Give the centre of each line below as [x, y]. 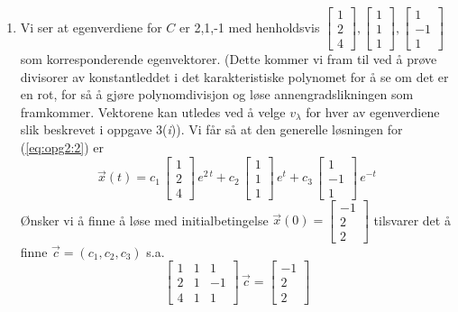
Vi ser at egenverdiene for [91, 27]
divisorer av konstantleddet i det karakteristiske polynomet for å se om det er [234, 76]
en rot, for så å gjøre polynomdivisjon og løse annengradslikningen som [217, 94]
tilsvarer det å [412, 220]
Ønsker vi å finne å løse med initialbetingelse [144, 220]
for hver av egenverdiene [373, 111]
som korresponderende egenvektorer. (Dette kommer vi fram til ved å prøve [229, 59]
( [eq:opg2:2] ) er [62, 147]
